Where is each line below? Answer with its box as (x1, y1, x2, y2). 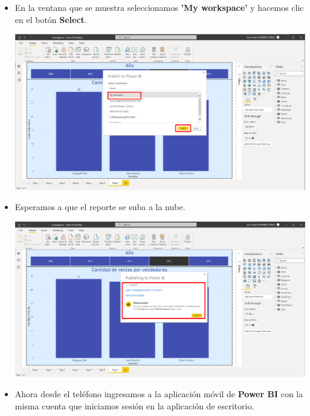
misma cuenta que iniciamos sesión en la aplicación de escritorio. (15, 399, 254, 412)
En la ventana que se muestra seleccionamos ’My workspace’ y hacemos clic (15, 1, 304, 13)
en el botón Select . (15, 13, 87, 25)
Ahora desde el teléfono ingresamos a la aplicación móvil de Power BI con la (15, 387, 303, 400)
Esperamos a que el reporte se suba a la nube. (15, 200, 186, 213)
